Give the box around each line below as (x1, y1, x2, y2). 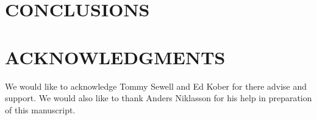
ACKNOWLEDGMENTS (5, 44, 226, 69)
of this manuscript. (5, 103, 76, 116)
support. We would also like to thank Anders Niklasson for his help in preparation (5, 92, 312, 104)
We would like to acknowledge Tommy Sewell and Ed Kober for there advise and (5, 79, 307, 92)
